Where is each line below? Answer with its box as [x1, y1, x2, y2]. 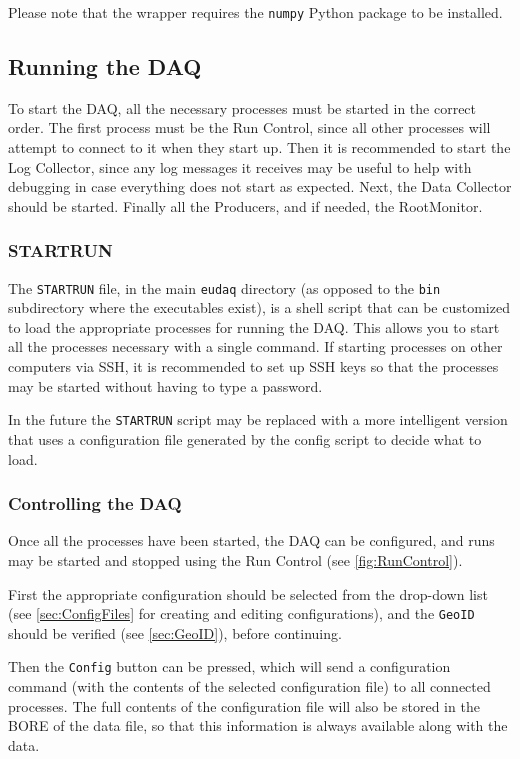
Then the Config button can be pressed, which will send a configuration [8, 656, 451, 677]
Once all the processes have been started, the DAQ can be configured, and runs [8, 530, 495, 551]
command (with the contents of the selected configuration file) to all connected [8, 676, 491, 697]
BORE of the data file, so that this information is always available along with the [8, 715, 508, 736]
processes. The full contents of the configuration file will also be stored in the [8, 695, 480, 716]
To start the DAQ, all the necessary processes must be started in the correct [8, 97, 477, 118]
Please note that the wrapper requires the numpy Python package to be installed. [8, 2, 503, 22]
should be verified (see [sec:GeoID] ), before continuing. [8, 622, 342, 643]
